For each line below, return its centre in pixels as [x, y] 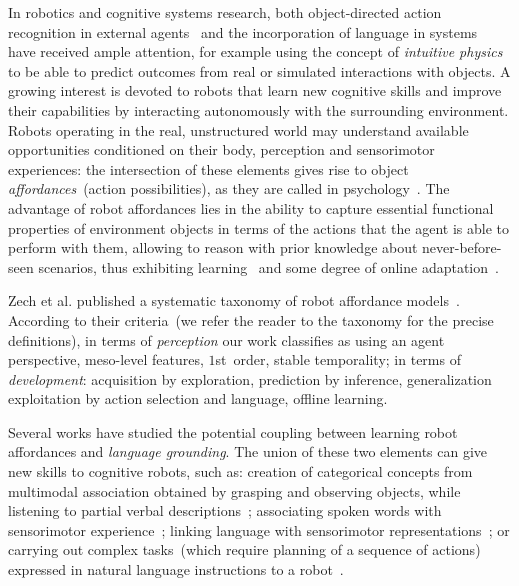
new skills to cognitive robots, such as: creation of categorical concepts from [240, 471]
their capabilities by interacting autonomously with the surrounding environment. [258, 109]
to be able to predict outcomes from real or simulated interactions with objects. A [259, 70]
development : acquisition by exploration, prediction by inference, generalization [250, 378]
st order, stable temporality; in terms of [338, 359]
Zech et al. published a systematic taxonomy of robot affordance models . [234, 300]
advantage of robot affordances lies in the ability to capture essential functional [251, 207]
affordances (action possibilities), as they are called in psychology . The [229, 188]
